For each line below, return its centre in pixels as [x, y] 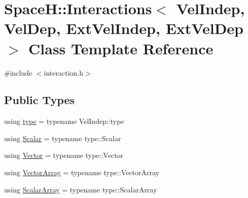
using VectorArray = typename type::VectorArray [82, 172]
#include [18, 72]
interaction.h [64, 72]
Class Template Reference [121, 48]
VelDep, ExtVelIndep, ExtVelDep [124, 28]
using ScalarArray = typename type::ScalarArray [81, 189]
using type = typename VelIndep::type [64, 121]
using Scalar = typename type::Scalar [63, 138]
